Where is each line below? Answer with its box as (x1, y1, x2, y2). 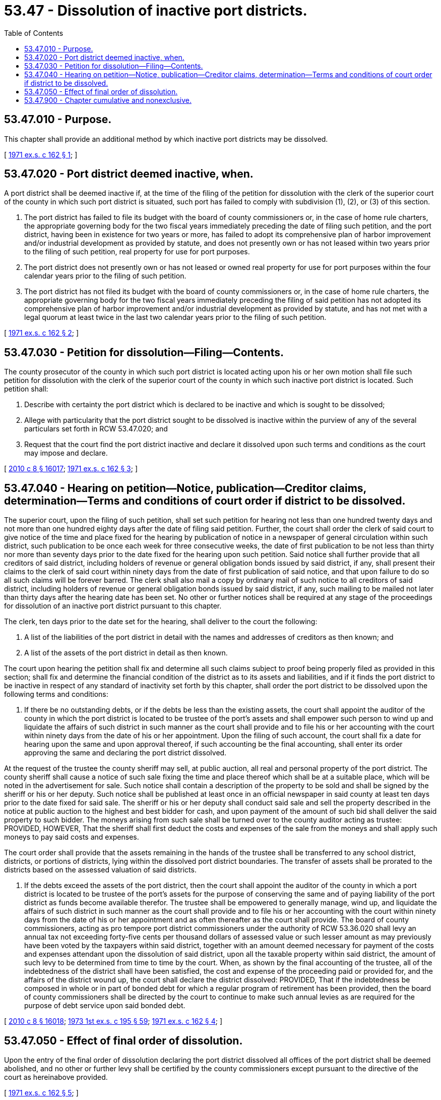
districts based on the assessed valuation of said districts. (4, 865, 197, 874)
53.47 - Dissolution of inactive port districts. (4, 2, 307, 19)
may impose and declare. (24, 449, 108, 458)
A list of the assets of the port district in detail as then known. (24, 648, 228, 657)
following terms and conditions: (4, 690, 108, 699)
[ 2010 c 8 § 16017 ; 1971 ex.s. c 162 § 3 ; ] (4, 464, 138, 473)
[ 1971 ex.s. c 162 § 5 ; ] (4, 1088, 79, 1097)
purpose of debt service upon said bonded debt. (24, 1001, 185, 1010)
